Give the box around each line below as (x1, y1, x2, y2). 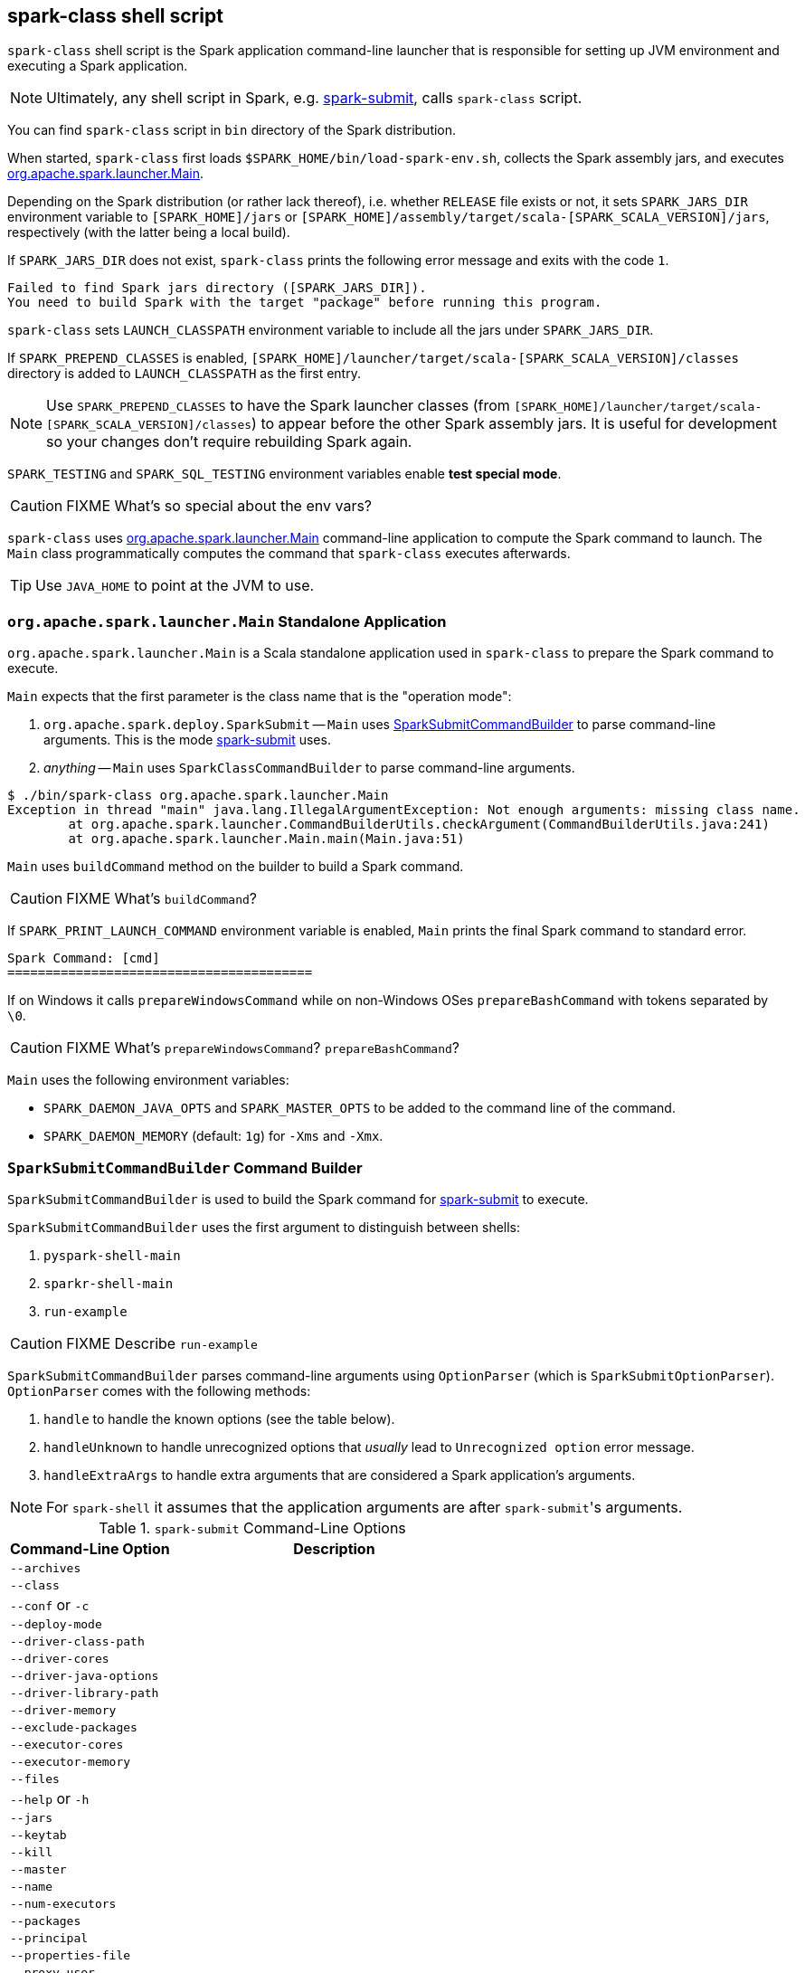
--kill (10, 1845, 52, 1859)
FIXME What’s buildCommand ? (66, 889, 257, 908)
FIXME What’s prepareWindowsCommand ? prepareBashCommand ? (66, 1039, 459, 1058)
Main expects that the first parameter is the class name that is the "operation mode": (7, 688, 512, 705)
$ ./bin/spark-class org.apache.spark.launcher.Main (7, 788, 389, 803)
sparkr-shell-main (43, 1276, 174, 1291)
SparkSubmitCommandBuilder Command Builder (7, 1158, 363, 1177)
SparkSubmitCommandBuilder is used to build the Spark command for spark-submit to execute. (7, 1190, 589, 1207)
